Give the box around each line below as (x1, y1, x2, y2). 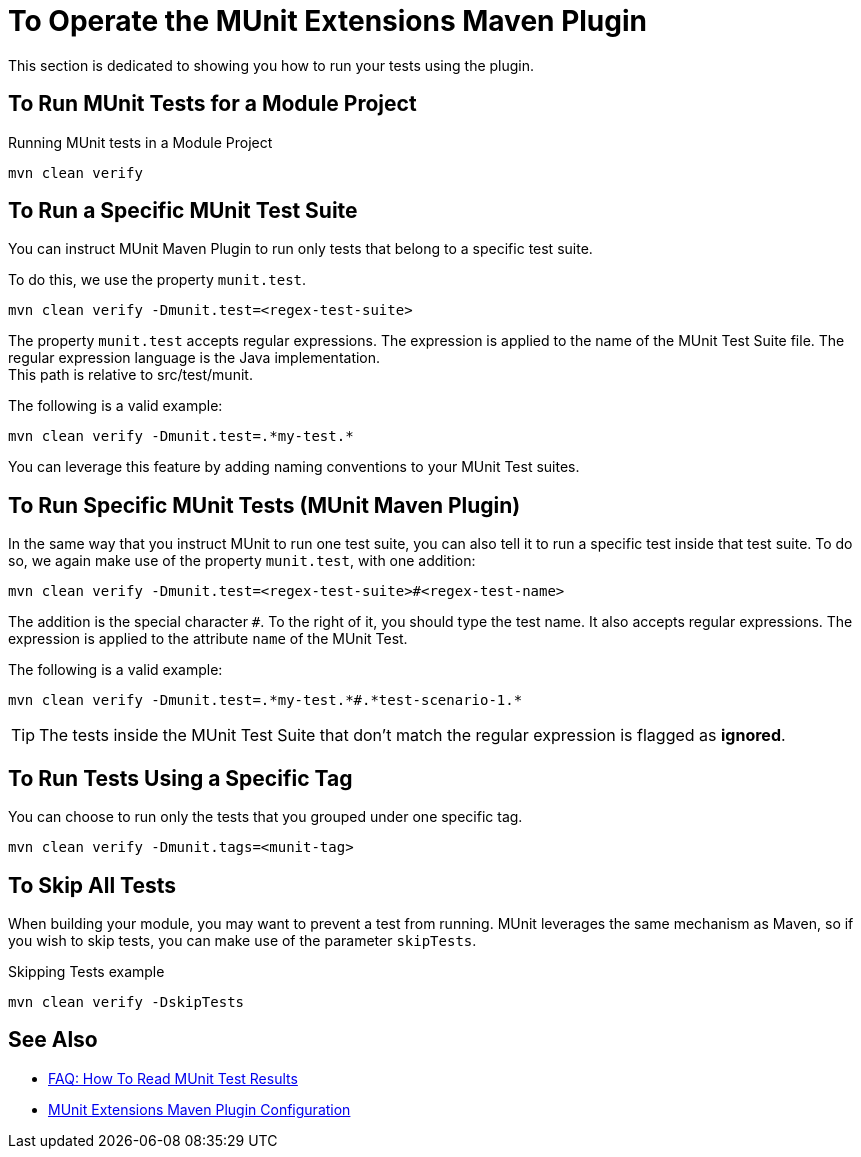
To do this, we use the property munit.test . (8, 271, 307, 289)
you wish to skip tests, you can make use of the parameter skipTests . (8, 931, 477, 949)
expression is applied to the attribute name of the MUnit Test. (8, 630, 408, 648)
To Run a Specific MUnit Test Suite (8, 198, 358, 224)
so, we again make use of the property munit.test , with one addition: (8, 552, 476, 570)
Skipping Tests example (8, 962, 165, 980)
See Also (8, 1027, 98, 1053)
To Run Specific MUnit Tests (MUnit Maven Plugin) (8, 492, 521, 518)
